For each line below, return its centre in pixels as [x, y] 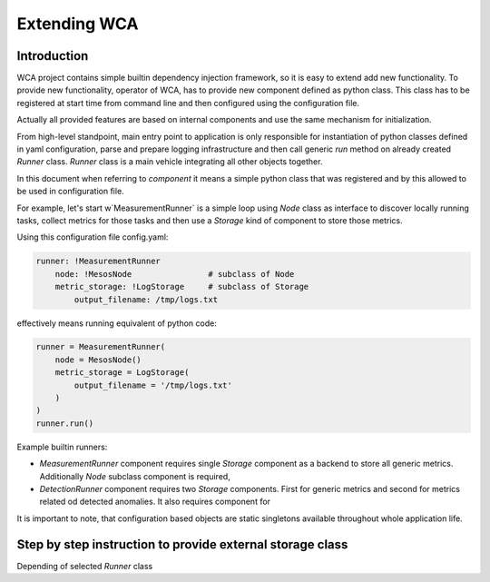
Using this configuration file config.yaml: [93, 237]
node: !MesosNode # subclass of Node [175, 274]
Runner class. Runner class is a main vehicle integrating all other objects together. [170, 162]
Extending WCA [78, 24]
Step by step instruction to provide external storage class [182, 544]
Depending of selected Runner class [85, 566]
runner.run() [65, 423]
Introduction [53, 56]
